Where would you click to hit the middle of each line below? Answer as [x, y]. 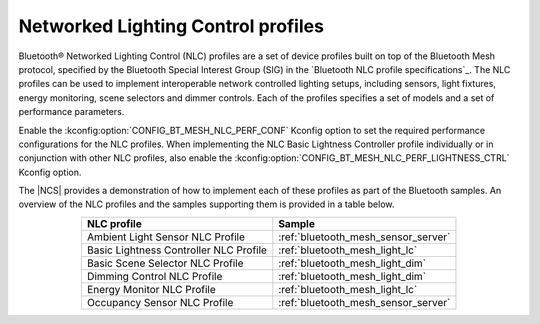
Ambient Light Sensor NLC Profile [165, 237]
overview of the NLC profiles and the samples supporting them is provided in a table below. [206, 204]
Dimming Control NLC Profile [154, 276]
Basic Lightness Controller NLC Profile [176, 250]
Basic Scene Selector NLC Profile [165, 263]
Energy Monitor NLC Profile [151, 289]
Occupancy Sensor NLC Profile [160, 302]
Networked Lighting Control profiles [171, 26]
